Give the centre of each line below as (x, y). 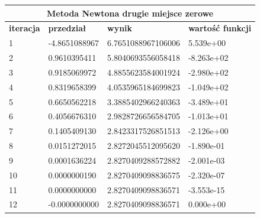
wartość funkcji (220, 28)
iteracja (25, 28)
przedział (67, 28)
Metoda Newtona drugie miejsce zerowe (130, 13)
